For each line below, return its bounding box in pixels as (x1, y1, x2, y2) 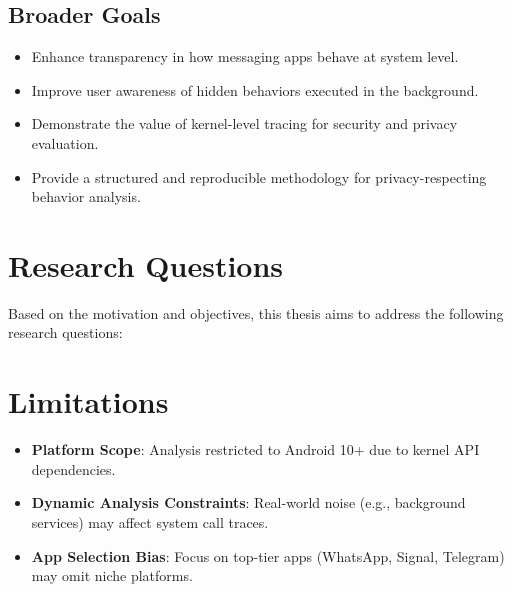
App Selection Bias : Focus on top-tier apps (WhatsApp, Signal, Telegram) (31, 545, 505, 566)
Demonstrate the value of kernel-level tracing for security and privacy (31, 113, 458, 134)
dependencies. (31, 458, 116, 479)
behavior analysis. (31, 186, 141, 207)
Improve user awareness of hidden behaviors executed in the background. (31, 79, 479, 100)
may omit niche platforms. (31, 565, 193, 586)
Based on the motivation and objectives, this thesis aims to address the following (8, 302, 504, 323)
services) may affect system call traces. (31, 511, 269, 532)
